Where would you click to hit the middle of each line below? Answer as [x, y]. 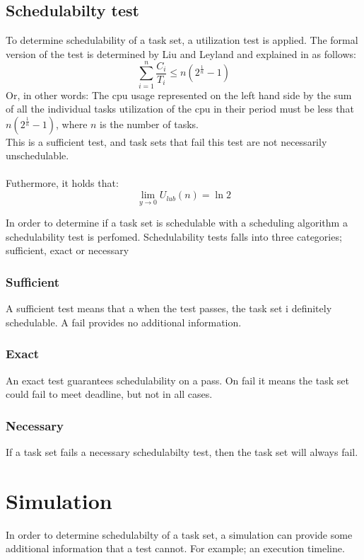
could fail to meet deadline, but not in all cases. [109, 394]
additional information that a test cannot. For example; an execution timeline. [175, 548]
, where [71, 124]
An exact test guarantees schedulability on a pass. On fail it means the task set [177, 380]
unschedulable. [37, 155]
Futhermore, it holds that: [62, 183]
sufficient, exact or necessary [67, 250]
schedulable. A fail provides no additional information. [124, 322]
